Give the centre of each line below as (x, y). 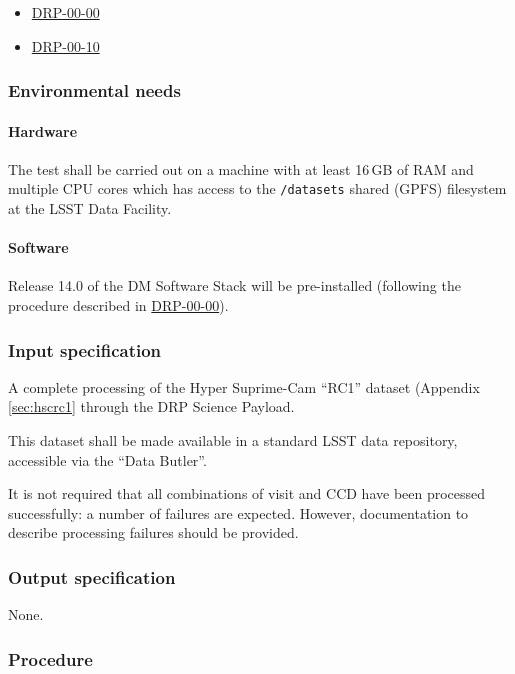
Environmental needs (94, 90)
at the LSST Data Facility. (90, 208)
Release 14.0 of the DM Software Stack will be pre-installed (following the (234, 285)
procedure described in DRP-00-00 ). (118, 305)
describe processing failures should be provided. (153, 532)
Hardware (43, 130)
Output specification (92, 576)
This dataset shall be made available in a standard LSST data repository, (233, 440)
